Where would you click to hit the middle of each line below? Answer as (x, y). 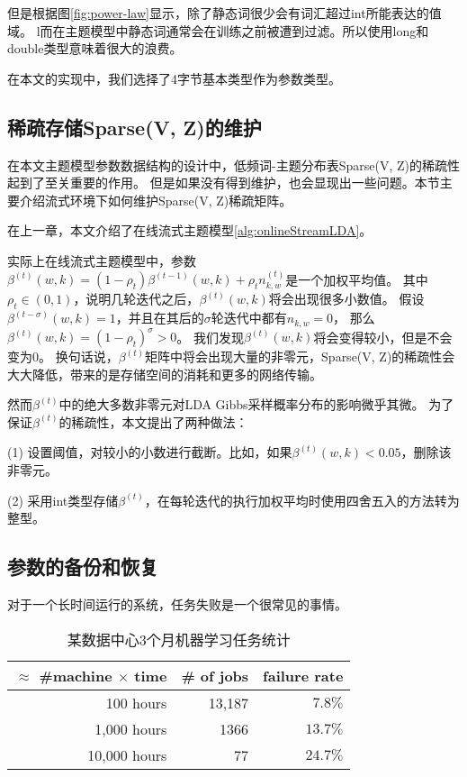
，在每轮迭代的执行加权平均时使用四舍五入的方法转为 (302, 500)
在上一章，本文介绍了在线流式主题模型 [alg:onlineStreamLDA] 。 (190, 230)
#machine (76, 675)
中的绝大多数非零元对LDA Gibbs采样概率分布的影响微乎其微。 (242, 404)
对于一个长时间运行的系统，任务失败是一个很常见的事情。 (177, 604)
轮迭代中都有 (249, 318)
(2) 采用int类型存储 (63, 500)
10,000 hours (127, 754)
